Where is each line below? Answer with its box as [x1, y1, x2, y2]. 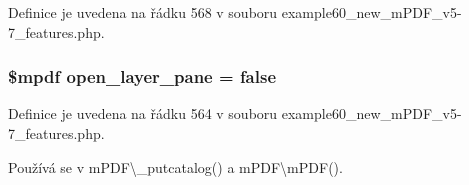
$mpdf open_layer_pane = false [8, 64, 277, 89]
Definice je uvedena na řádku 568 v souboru [8, 2, 278, 22]
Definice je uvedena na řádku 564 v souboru [8, 103, 278, 124]
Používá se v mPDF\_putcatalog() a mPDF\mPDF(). [8, 156, 343, 177]
